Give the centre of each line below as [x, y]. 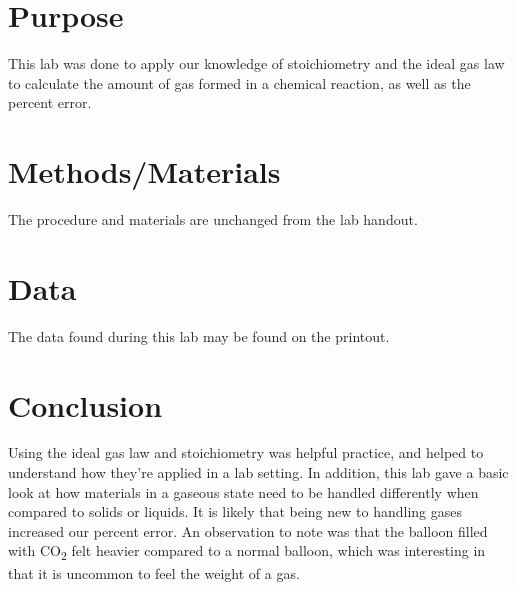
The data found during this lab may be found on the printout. [199, 335]
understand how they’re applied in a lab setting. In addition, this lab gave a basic [258, 472]
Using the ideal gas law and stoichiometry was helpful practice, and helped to [246, 452]
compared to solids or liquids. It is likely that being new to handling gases [235, 511]
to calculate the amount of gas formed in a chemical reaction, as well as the [239, 82]
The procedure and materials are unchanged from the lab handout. [213, 219]
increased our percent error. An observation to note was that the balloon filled [248, 530]
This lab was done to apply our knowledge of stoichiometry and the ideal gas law [256, 63]
